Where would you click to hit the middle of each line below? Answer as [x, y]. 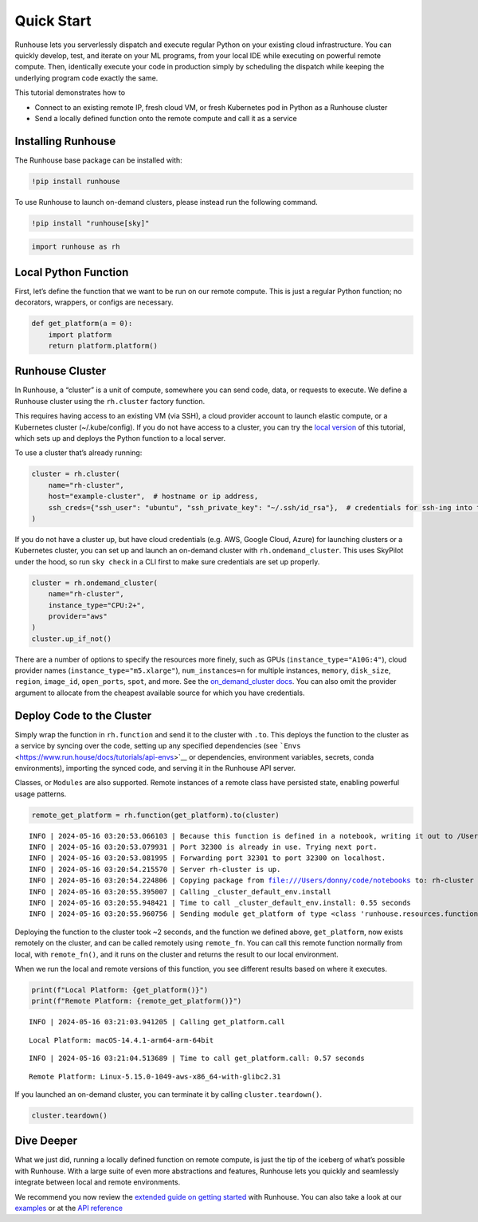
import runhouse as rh [76, 247]
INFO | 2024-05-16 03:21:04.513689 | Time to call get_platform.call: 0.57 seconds [197, 1059]
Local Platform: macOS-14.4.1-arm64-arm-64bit [121, 1040]
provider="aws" [78, 616]
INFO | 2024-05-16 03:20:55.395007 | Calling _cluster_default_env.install [180, 892]
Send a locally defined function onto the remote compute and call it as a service [166, 118]
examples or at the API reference [69, 1208]
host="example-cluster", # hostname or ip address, [153, 497]
